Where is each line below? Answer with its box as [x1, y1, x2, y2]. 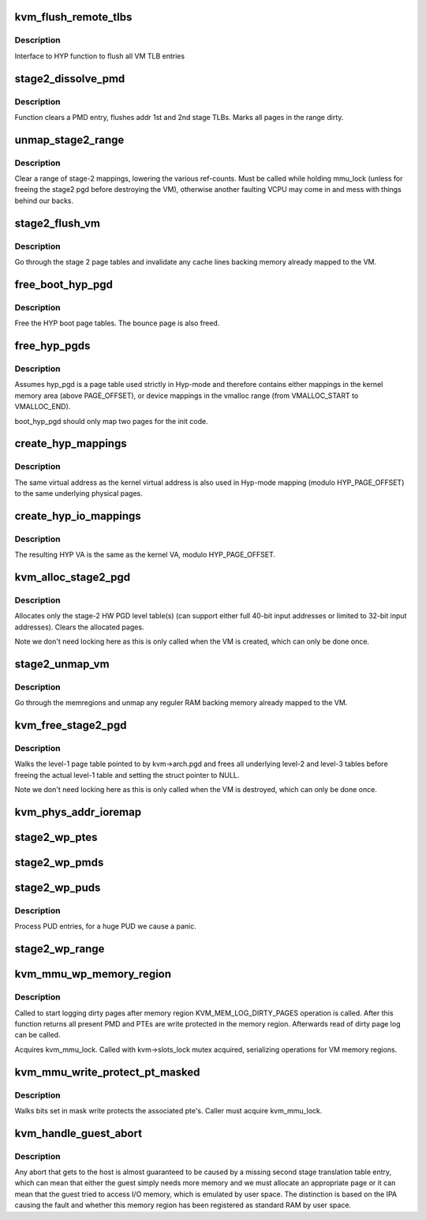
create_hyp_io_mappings [14, 509, 141, 523]
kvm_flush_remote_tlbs [14, 10, 133, 24]
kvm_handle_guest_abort [14, 1126, 142, 1140]
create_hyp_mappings [14, 437, 127, 450]
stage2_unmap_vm [14, 657, 110, 670]
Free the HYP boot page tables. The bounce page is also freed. [14, 318, 220, 328]
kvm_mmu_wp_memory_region [14, 967, 172, 981]
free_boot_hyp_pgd [14, 277, 114, 291]
